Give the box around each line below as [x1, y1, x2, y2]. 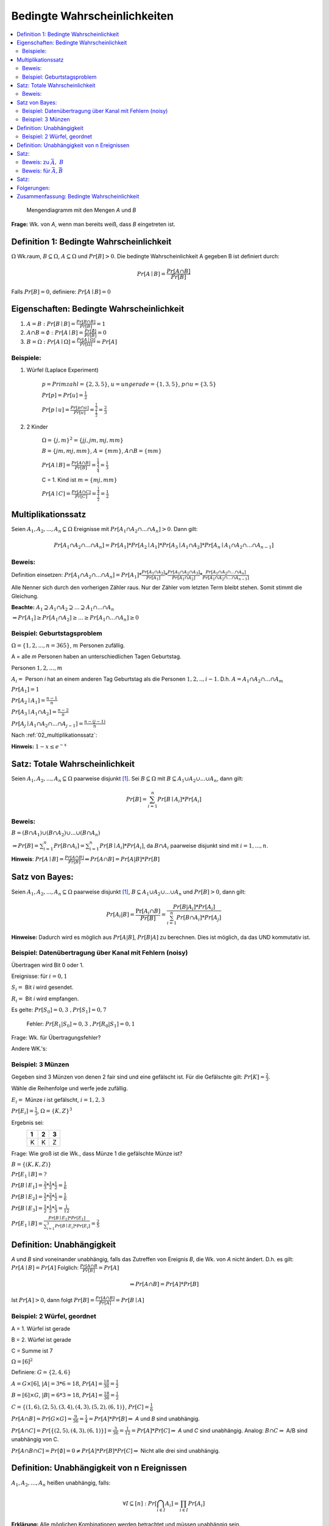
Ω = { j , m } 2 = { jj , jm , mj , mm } [41, 436, 124, 444]
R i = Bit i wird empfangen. [11, 995, 79, 1003]
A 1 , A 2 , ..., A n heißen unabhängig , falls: [11, 1479, 111, 1488]
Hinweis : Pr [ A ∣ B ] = [11, 855, 64, 863]
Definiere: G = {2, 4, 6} [11, 1369, 71, 1376]
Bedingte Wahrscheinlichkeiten [11, 9, 174, 23]
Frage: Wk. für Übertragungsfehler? [11, 1034, 101, 1041]
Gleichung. [11, 592, 39, 599]
